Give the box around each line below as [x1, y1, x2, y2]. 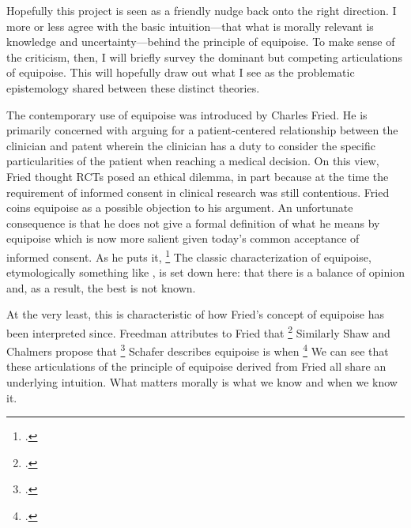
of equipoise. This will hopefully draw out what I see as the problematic [6, 64, 355, 81]
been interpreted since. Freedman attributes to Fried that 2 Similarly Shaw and [6, 322, 390, 341]
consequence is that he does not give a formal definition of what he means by [6, 214, 380, 231]
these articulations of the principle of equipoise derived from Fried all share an [6, 358, 386, 375]
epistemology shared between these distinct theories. [6, 79, 260, 96]
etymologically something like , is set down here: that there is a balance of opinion [6, 264, 405, 281]
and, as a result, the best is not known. [6, 279, 196, 296]
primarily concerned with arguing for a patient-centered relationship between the [6, 122, 398, 138]
